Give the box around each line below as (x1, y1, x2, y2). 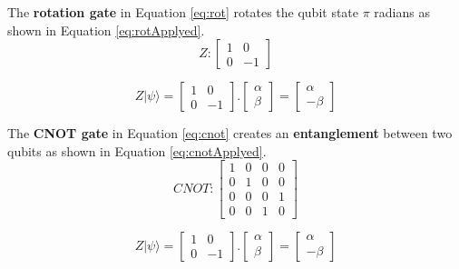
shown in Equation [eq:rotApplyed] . (7, 20, 205, 39)
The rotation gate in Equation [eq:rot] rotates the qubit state (7, 3, 359, 21)
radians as (374, 3, 430, 21)
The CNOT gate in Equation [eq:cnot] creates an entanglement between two (7, 124, 453, 143)
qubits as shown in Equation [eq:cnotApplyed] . (7, 141, 267, 160)
